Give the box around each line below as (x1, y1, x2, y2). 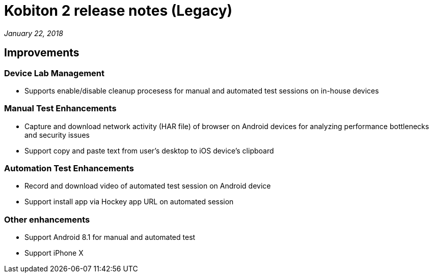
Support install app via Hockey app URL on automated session (24, 197, 234, 206)
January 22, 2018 (4, 28, 63, 38)
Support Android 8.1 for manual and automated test (24, 233, 196, 242)
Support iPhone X (24, 249, 84, 258)
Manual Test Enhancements (4, 103, 117, 114)
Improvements (4, 46, 79, 59)
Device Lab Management (4, 68, 105, 78)
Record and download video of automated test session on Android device (24, 181, 271, 191)
